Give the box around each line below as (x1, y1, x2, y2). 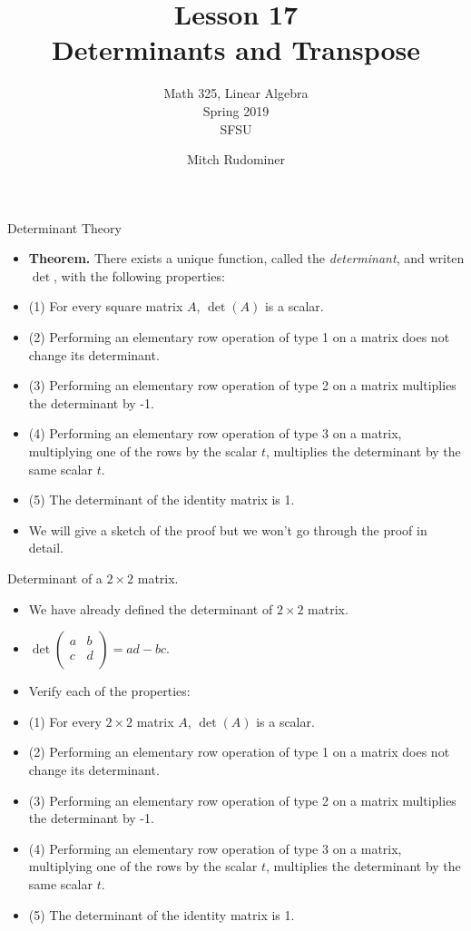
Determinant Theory (7, 218, 122, 237)
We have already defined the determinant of (28, 599, 273, 618)
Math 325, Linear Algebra (163, 83, 309, 103)
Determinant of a (7, 569, 103, 587)
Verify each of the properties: (28, 681, 191, 701)
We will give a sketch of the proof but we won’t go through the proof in (28, 520, 427, 539)
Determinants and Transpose (51, 31, 420, 68)
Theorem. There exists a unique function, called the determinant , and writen (28, 249, 465, 268)
